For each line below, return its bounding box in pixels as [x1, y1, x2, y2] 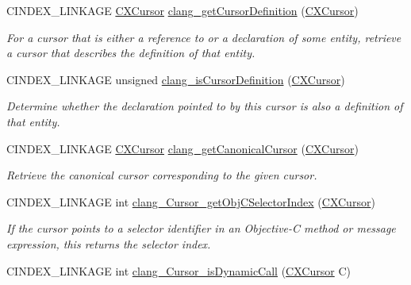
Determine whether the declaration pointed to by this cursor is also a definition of [6, 98, 403, 114]
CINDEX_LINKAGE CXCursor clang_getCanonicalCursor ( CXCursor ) [6, 140, 359, 156]
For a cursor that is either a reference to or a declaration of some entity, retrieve [6, 29, 401, 45]
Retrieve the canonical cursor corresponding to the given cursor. [6, 167, 317, 183]
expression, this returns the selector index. [6, 235, 211, 252]
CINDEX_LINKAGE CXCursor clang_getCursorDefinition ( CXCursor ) [6, 2, 359, 18]
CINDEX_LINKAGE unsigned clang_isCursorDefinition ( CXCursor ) [6, 71, 345, 87]
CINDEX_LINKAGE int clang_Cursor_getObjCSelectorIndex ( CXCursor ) [6, 193, 375, 210]
